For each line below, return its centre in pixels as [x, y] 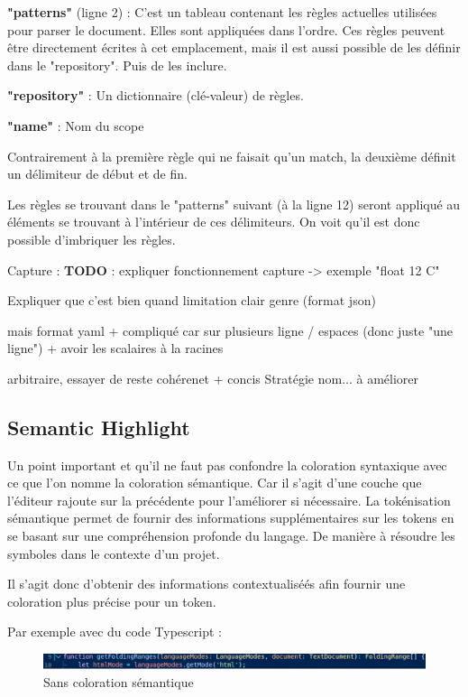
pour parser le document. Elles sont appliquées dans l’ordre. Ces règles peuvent [226, 29]
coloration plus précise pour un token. [112, 601]
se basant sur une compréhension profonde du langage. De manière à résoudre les [231, 536]
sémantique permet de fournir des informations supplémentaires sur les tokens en [231, 518]
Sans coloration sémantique [119, 681]
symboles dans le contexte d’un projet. [114, 553]
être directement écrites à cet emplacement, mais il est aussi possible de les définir [234, 47]
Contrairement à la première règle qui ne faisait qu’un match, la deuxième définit [232, 156]
